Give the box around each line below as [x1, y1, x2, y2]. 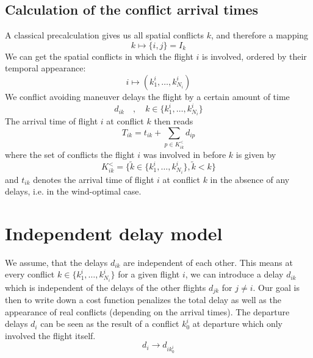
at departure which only [192, 317, 282, 330]
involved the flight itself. [5, 329, 96, 342]
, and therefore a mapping [210, 29, 309, 41]
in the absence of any [210, 173, 290, 185]
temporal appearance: [5, 62, 86, 74]
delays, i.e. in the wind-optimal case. [5, 185, 142, 198]
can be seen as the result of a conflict [40, 317, 179, 330]
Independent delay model [5, 220, 223, 245]
